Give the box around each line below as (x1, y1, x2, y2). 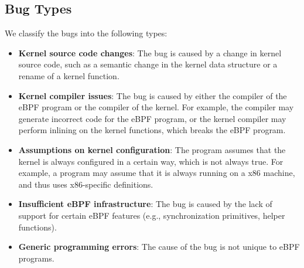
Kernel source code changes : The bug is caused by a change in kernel (18, 46, 282, 59)
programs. (18, 252, 54, 264)
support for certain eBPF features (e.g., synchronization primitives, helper (18, 209, 285, 221)
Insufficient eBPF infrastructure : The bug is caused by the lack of (18, 198, 272, 210)
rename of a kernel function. (18, 69, 119, 82)
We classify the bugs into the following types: (5, 27, 168, 39)
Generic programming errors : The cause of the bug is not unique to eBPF (18, 240, 300, 253)
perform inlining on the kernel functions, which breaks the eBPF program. (18, 124, 286, 136)
